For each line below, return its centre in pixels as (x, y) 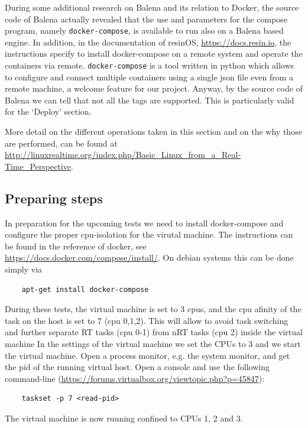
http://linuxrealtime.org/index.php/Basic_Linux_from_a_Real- (123, 155)
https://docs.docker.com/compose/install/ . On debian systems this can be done (149, 257)
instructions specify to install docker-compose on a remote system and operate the (154, 54)
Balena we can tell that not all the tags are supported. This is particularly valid (150, 100)
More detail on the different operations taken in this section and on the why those (153, 132)
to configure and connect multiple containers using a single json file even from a (149, 77)
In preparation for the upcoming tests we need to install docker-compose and (144, 223)
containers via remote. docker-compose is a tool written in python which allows (150, 65)
